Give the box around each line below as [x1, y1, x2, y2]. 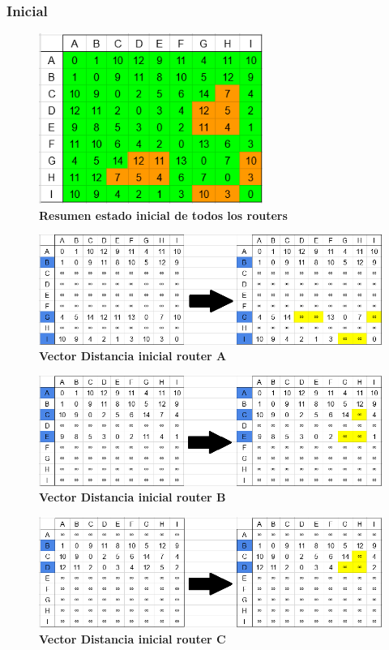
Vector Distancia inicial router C [39, 631, 226, 648]
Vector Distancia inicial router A [39, 347, 227, 364]
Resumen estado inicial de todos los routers [39, 206, 288, 223]
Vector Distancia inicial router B [39, 489, 226, 506]
